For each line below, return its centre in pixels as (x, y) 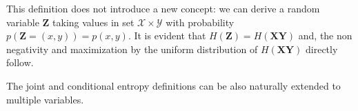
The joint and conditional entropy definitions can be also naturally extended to (173, 85)
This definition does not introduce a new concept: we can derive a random (163, 8)
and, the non (325, 36)
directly (322, 49)
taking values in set (93, 22)
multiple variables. (45, 99)
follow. (20, 62)
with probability (200, 22)
